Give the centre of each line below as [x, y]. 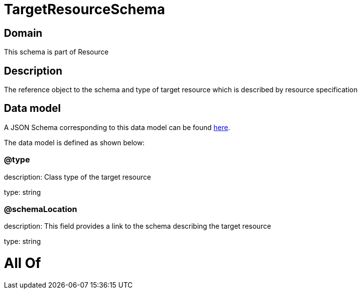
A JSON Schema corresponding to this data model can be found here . [117, 127]
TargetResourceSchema [84, 9]
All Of [23, 263]
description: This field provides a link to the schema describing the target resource [138, 226]
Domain [23, 33]
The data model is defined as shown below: [74, 142]
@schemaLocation [41, 209]
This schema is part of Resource [56, 52]
